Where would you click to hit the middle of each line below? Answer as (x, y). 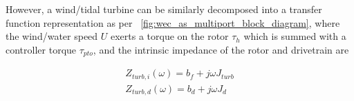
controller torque (41, 49)
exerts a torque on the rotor (170, 36)
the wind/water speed (52, 36)
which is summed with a (295, 36)
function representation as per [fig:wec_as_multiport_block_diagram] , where (173, 22)
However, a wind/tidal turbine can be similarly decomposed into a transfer (164, 9)
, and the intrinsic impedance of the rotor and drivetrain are (221, 49)
